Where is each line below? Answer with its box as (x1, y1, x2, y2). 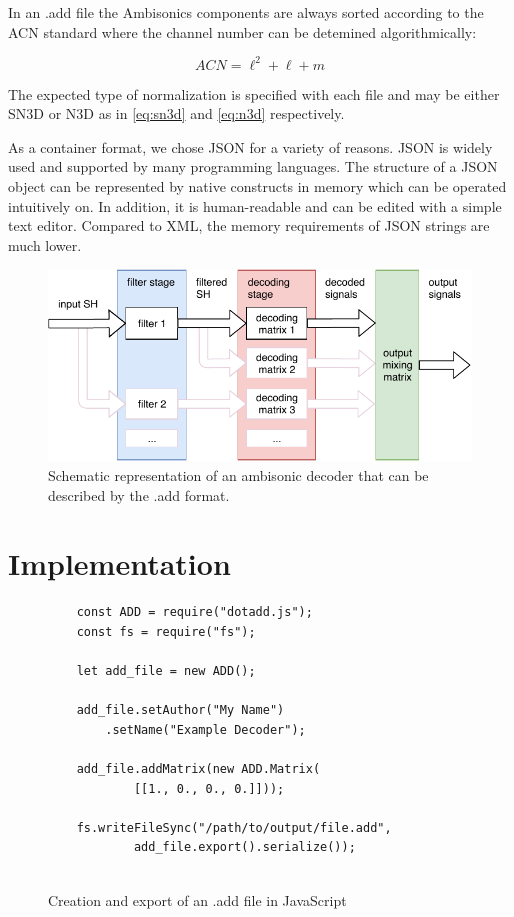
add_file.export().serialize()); (133, 840, 356, 855)
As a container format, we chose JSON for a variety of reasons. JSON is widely (8, 136, 493, 157)
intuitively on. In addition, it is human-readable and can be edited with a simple (8, 195, 502, 216)
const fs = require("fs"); (76, 624, 256, 639)
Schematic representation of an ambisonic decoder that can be (48, 464, 429, 485)
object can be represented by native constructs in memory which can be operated (8, 176, 507, 197)
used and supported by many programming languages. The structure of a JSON (8, 156, 498, 177)
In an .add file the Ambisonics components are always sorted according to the (8, 2, 484, 22)
